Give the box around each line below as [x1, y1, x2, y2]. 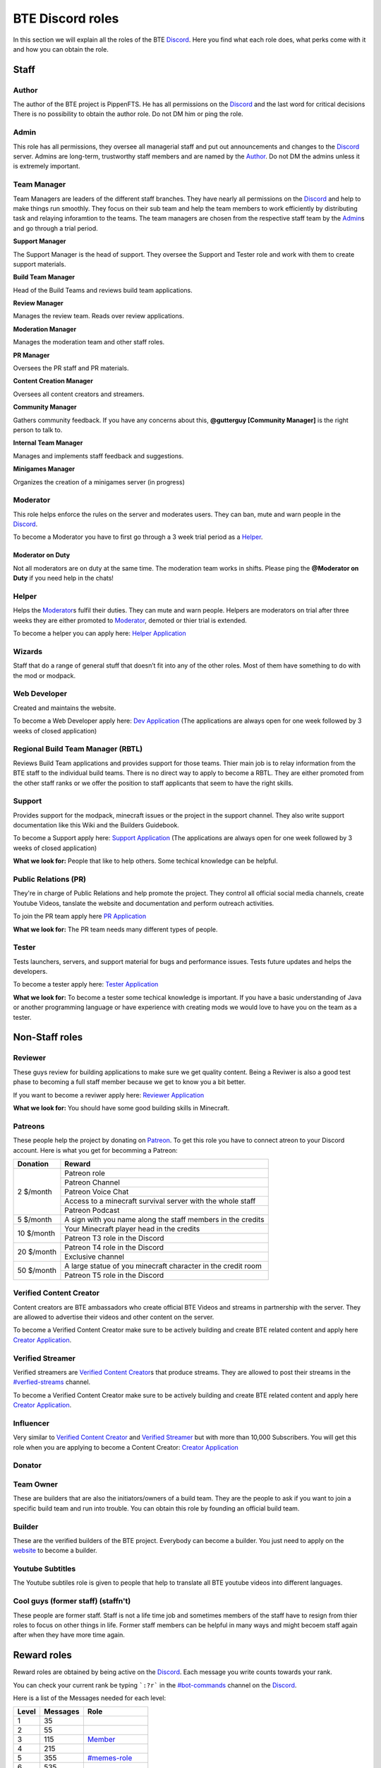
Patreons [13, 1121, 45, 1131]
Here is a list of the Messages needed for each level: [13, 1694, 166, 1702]
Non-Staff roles [13, 1031, 83, 1043]
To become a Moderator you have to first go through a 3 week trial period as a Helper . [13, 533, 263, 541]
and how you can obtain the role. [13, 45, 109, 53]
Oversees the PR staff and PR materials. [13, 364, 130, 373]
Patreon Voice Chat [64, 1187, 129, 1197]
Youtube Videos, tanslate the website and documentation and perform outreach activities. [13, 899, 274, 907]
